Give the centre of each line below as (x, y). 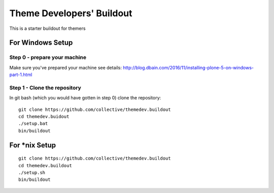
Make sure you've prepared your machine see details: (65, 67)
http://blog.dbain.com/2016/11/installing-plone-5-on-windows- (188, 67)
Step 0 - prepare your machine (48, 57)
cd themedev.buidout (44, 117)
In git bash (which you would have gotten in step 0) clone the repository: (85, 98)
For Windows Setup (41, 43)
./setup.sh (32, 172)
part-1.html (21, 75)
